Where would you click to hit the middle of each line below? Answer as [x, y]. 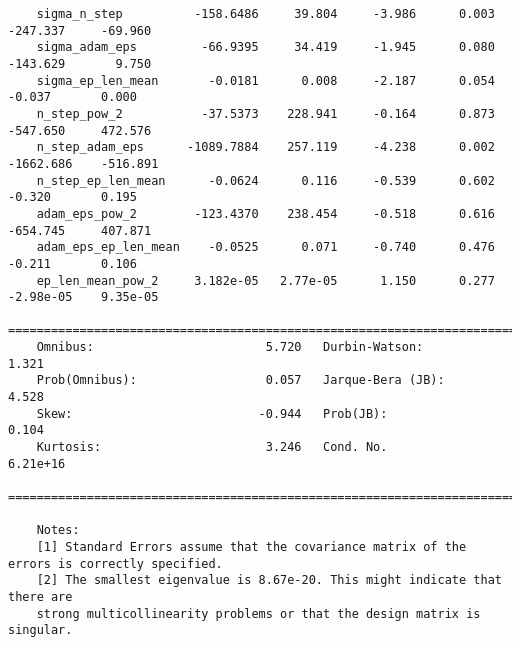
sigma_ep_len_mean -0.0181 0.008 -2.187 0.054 [265, 80]
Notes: [58, 530]
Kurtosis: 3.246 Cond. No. [212, 447]
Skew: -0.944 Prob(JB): [212, 413]
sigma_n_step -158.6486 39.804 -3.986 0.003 [265, 14]
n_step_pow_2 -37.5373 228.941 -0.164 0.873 [265, 113]
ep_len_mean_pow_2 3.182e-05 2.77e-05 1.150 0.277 [265, 280]
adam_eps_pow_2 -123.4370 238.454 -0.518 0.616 [265, 213]
